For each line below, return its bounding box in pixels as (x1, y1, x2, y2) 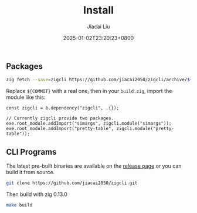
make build (6, 202, 33, 208)
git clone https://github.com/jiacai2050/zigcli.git (6, 180, 138, 186)
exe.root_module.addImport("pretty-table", (6, 126, 114, 132)
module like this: (6, 94, 46, 101)
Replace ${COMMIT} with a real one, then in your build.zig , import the (6, 88, 172, 95)
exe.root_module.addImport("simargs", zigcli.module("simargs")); (6, 121, 172, 127)
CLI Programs (6, 147, 57, 157)
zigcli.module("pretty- (116, 126, 175, 132)
